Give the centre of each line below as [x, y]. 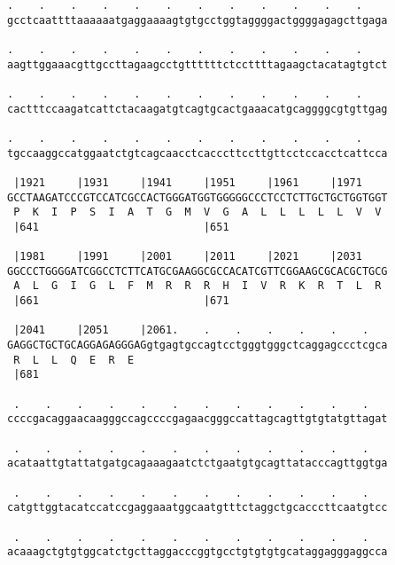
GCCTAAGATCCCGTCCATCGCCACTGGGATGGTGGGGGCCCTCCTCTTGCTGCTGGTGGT [197, 197]
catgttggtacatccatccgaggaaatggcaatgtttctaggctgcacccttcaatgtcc [197, 508]
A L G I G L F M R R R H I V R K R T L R [197, 286]
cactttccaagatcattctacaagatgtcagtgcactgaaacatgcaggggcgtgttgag [197, 109]
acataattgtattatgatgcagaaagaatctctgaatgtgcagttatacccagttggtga [197, 463]
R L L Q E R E [74, 360]
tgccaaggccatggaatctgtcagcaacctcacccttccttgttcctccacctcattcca [197, 153]
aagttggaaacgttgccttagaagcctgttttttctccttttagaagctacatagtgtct [197, 64]
